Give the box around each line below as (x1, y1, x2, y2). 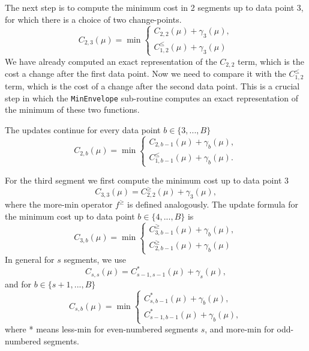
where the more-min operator (5, 198, 113, 211)
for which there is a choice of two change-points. (5, 13, 182, 25)
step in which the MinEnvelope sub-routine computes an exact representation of (5, 91, 299, 104)
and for (5, 278, 32, 290)
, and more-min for (205, 323, 274, 335)
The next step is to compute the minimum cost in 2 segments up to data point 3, (5, 1, 304, 13)
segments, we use (64, 253, 127, 266)
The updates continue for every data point (5, 123, 161, 136)
